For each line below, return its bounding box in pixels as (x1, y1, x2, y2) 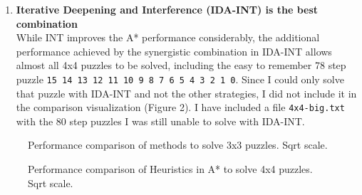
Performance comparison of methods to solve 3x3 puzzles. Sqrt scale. (28, 137, 328, 152)
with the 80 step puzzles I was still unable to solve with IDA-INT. (16, 113, 305, 128)
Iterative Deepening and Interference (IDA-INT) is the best (16, 2, 319, 16)
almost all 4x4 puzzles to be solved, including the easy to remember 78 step (16, 58, 346, 73)
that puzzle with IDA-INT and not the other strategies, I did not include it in (16, 85, 357, 100)
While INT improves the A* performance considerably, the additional (16, 30, 320, 45)
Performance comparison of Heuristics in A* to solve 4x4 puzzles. (28, 162, 313, 176)
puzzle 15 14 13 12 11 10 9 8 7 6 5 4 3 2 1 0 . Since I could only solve (16, 71, 344, 86)
